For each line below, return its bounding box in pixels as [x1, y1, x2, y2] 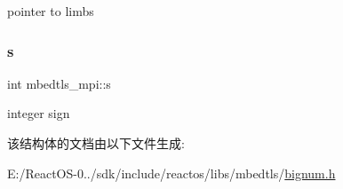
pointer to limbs [7, 2, 94, 20]
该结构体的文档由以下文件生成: [7, 134, 185, 152]
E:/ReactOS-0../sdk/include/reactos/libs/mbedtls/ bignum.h [7, 163, 336, 182]
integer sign [7, 104, 70, 122]
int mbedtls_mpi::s [7, 74, 111, 92]
